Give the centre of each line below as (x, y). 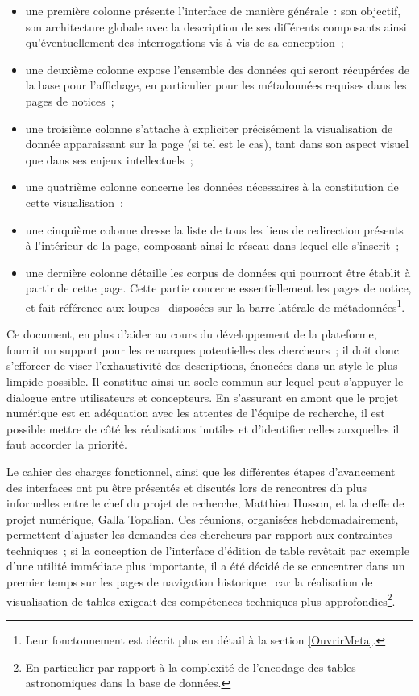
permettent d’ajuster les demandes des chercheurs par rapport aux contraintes (199, 534)
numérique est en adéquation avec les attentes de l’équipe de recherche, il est (196, 413)
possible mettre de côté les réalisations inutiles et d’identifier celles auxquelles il (203, 428)
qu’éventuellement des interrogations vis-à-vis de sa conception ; (185, 42)
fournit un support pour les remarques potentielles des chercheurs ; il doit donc (203, 349)
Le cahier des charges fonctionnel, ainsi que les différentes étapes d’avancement (201, 471)
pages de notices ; (70, 100)
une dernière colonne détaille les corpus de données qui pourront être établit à (218, 272)
